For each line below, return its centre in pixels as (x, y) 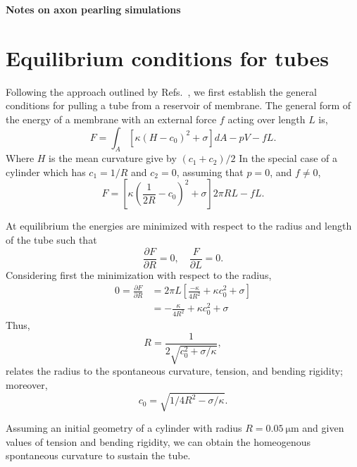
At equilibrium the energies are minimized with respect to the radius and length (179, 226)
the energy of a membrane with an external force (111, 119)
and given (323, 428)
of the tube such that (51, 240)
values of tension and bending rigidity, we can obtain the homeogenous (158, 441)
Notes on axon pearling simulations (93, 9)
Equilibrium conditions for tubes (167, 57)
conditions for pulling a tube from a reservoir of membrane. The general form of (178, 105)
